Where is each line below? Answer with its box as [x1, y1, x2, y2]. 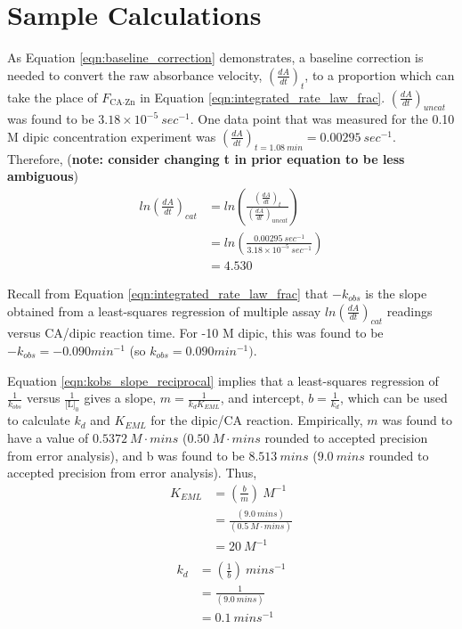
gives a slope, [84, 388, 157, 407]
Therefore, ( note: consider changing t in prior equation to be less [7, 149, 405, 167]
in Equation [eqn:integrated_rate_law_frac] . [140, 87, 385, 106]
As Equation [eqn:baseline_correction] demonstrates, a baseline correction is [7, 48, 424, 67]
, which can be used [340, 388, 448, 407]
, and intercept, [220, 388, 304, 407]
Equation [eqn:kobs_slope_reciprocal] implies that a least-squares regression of [7, 371, 439, 389]
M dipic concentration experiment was [7, 127, 216, 145]
